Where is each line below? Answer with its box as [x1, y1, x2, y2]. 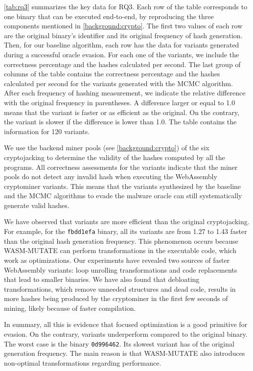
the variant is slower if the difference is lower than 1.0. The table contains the [4, 116, 237, 127]
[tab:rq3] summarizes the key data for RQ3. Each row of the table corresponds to [4, 1, 248, 11]
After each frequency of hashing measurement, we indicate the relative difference [4, 88, 246, 98]
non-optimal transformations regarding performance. [4, 357, 161, 368]
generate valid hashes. [4, 200, 69, 210]
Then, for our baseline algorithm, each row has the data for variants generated [4, 40, 239, 50]
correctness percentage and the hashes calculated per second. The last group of [4, 59, 241, 69]
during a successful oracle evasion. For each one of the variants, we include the [4, 49, 239, 59]
